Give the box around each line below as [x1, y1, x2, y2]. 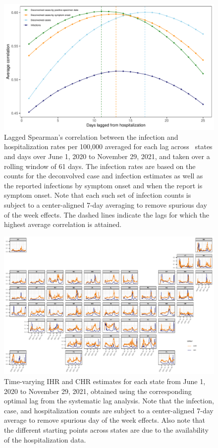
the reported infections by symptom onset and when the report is [4, 180, 203, 190]
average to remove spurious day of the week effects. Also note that [4, 415, 205, 425]
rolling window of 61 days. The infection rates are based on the [4, 161, 196, 171]
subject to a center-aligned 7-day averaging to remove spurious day [4, 199, 207, 210]
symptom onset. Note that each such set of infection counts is [4, 190, 191, 200]
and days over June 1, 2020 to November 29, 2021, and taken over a [4, 151, 210, 162]
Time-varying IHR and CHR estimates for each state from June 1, [4, 376, 206, 387]
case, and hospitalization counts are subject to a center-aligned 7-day [4, 405, 214, 415]
